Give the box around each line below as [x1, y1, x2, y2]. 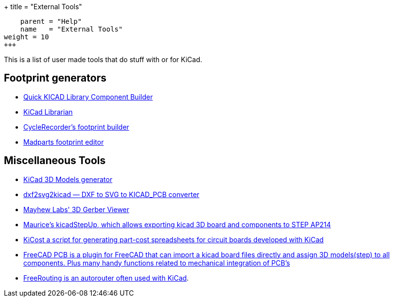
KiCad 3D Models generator [23, 175, 113, 184]
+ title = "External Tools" [4, 2, 82, 11]
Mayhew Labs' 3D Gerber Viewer [23, 205, 130, 214]
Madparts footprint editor [23, 137, 104, 146]
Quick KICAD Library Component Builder [23, 92, 153, 101]
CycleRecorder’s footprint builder [23, 122, 129, 131]
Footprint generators [4, 72, 106, 84]
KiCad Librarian [23, 107, 73, 116]
